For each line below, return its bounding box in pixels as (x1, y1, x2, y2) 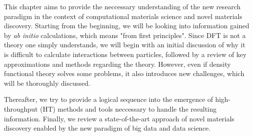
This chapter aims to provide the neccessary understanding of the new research (4, 1, 241, 11)
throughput (4, 103, 38, 114)
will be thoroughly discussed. (4, 78, 90, 88)
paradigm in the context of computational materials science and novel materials (4, 11, 242, 21)
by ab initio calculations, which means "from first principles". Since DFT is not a (4, 30, 246, 40)
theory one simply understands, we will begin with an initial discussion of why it (4, 39, 246, 50)
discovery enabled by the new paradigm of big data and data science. (4, 123, 211, 133)
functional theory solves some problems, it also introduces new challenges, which (4, 68, 245, 78)
